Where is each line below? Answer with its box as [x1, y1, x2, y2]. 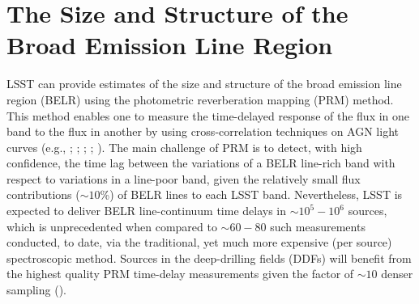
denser [381, 265, 413, 282]
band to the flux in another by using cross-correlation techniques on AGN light [6, 123, 399, 140]
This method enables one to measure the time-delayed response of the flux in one [6, 107, 410, 124]
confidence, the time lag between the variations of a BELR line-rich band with [6, 154, 395, 171]
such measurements [270, 217, 366, 234]
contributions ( [6, 186, 80, 203]
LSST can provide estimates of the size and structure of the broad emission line [6, 75, 402, 92]
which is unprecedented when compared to [6, 217, 217, 234]
